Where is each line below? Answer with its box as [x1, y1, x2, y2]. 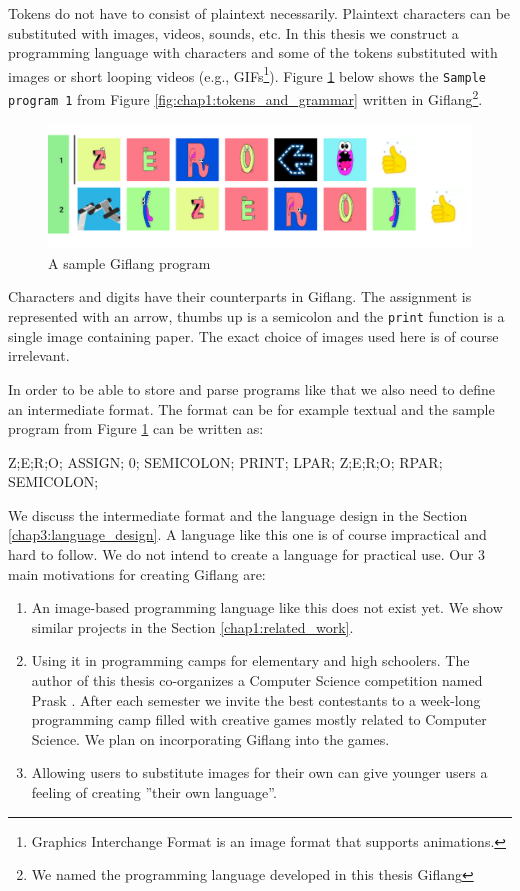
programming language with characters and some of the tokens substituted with [8, 42, 498, 63]
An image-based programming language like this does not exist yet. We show [31, 597, 503, 618]
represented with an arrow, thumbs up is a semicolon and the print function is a [8, 306, 505, 327]
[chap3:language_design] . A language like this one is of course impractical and [8, 524, 487, 545]
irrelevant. [8, 345, 70, 366]
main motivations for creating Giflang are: [8, 563, 266, 584]
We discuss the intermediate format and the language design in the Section [8, 504, 468, 525]
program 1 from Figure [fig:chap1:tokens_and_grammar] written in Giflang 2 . [8, 86, 483, 109]
